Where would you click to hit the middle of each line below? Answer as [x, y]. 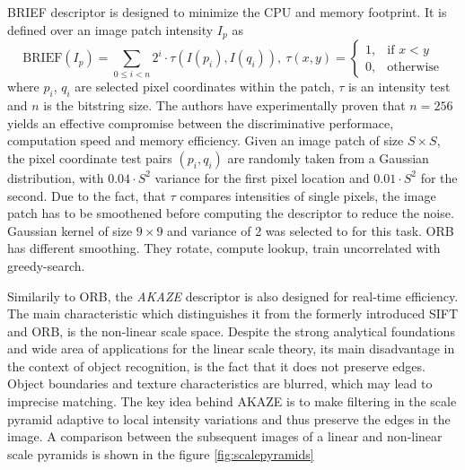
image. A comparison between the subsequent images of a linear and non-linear [225, 436]
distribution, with [56, 177]
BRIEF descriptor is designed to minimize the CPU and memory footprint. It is [227, 12]
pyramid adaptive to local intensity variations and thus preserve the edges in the [229, 418]
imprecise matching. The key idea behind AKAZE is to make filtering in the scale [232, 401]
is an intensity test [399, 87]
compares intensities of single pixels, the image [308, 195]
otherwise [413, 67]
